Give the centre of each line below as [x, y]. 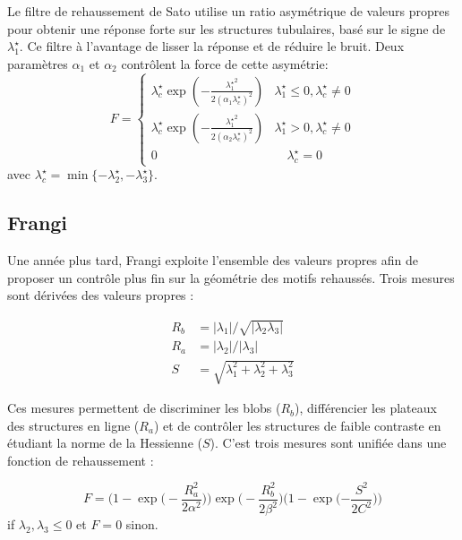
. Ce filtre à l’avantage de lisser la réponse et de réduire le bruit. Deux [212, 46]
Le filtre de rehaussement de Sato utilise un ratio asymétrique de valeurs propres [229, 11]
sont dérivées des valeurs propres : [101, 295]
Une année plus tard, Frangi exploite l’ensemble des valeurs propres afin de [213, 260]
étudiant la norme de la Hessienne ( [105, 443]
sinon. [142, 524]
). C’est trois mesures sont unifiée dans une [328, 443]
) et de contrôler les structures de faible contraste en [297, 425]
